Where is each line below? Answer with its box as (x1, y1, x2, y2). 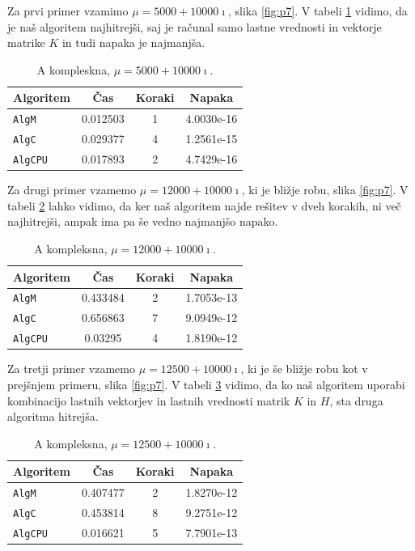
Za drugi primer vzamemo (7, 181, 137, 198)
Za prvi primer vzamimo (7, 2, 129, 19)
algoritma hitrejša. (7, 408, 99, 425)
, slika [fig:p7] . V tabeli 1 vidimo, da (228, 2, 408, 19)
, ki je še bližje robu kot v (240, 360, 368, 377)
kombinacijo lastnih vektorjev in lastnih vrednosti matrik (7, 392, 290, 409)
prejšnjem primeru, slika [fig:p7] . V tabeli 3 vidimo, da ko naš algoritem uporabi (7, 375, 405, 392)
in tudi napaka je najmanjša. (61, 34, 205, 51)
